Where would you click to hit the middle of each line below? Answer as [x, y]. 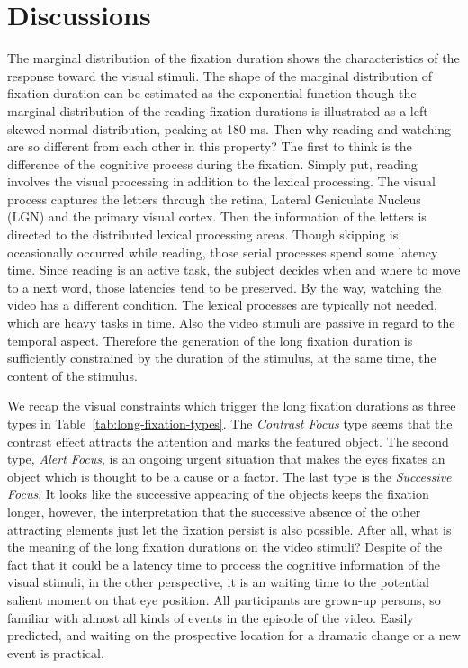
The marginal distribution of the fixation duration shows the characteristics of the [234, 58]
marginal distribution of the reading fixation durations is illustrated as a [207, 110]
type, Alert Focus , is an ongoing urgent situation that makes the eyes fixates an [226, 459]
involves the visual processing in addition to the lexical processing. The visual [221, 181]
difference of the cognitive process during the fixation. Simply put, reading [212, 163]
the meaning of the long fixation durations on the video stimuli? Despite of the [225, 547]
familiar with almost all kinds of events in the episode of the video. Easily [211, 617]
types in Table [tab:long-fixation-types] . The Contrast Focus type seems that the [230, 423]
